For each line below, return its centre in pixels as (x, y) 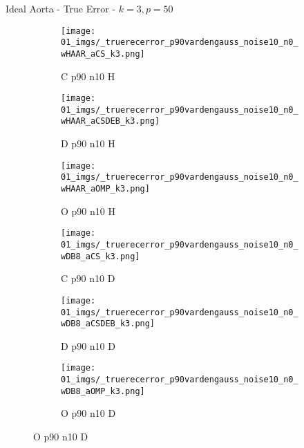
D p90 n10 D (88, 345)
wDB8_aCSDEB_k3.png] (108, 324)
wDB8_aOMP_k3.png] (103, 391)
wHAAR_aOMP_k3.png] (105, 189)
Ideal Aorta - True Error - (61, 8)
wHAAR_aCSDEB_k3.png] (111, 121)
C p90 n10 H (88, 76)
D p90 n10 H (88, 143)
